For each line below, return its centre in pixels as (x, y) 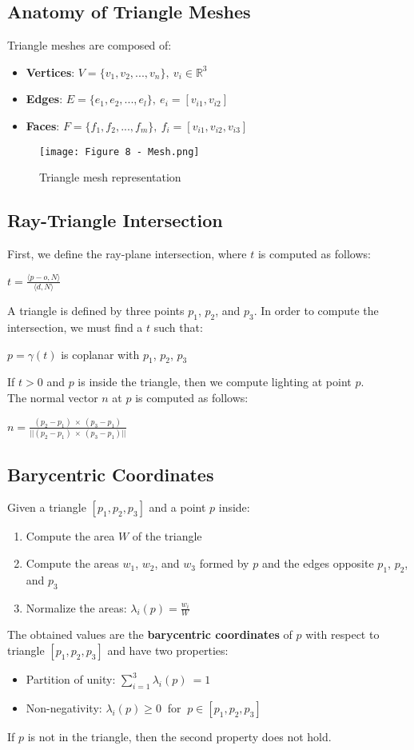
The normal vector (53, 398)
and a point (177, 507)
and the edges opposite (318, 563)
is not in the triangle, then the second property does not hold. (179, 736)
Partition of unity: (71, 679)
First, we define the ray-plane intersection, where (127, 254)
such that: (178, 327)
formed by (224, 563)
